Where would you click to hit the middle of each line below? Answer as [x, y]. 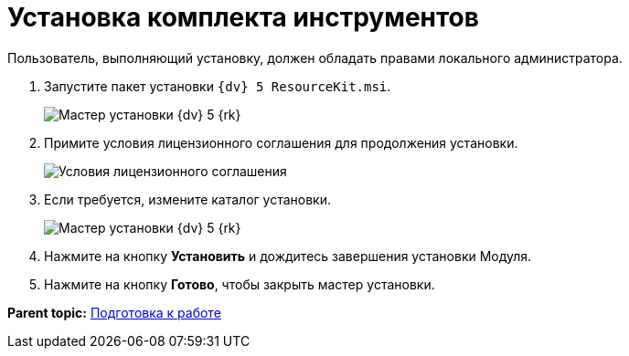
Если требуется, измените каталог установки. [188, 199]
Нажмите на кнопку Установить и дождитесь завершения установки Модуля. [288, 256]
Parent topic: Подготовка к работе [114, 312]
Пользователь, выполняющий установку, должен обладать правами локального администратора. [315, 58]
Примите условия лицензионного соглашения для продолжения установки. [281, 142]
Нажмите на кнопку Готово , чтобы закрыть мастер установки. [240, 284]
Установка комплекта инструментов [243, 17]
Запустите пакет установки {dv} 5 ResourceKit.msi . [218, 86]
